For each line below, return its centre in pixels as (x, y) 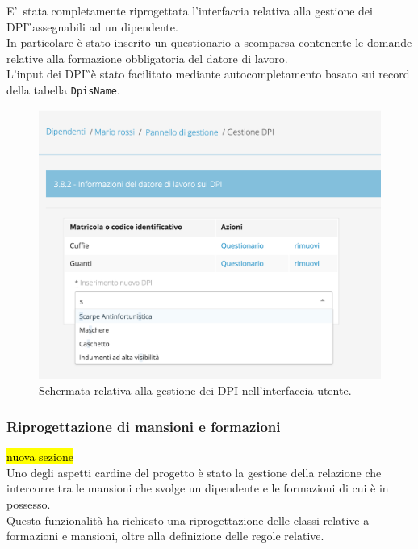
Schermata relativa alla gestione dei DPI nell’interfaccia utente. (195, 390)
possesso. (29, 503)
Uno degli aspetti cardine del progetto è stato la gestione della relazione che (194, 472)
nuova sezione (40, 457)
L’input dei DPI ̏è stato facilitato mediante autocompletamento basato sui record (208, 74)
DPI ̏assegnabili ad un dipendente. (92, 26)
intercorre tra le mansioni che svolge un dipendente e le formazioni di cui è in (198, 488)
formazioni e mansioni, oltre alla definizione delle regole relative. (165, 536)
